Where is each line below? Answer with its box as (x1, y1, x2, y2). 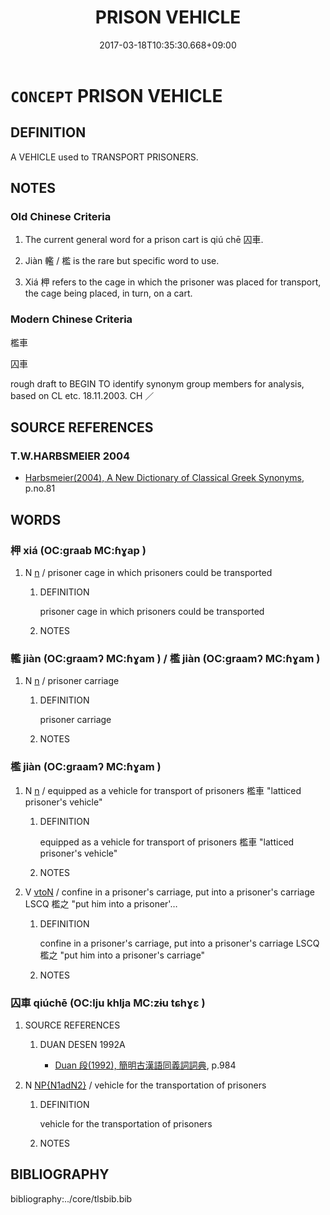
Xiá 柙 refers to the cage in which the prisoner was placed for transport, (24, 276, 322, 288)
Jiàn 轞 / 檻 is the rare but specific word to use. (24, 255, 220, 267)
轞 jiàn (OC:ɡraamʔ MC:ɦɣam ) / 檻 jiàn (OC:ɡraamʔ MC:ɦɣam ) (10, 652, 321, 666)
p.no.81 (24, 482, 56, 495)
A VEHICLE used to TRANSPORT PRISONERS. (10, 151, 199, 163)
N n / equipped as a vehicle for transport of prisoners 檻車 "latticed (24, 784, 302, 796)
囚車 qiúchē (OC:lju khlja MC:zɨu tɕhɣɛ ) (10, 996, 206, 1010)
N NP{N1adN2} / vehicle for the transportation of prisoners (24, 1079, 267, 1091)
